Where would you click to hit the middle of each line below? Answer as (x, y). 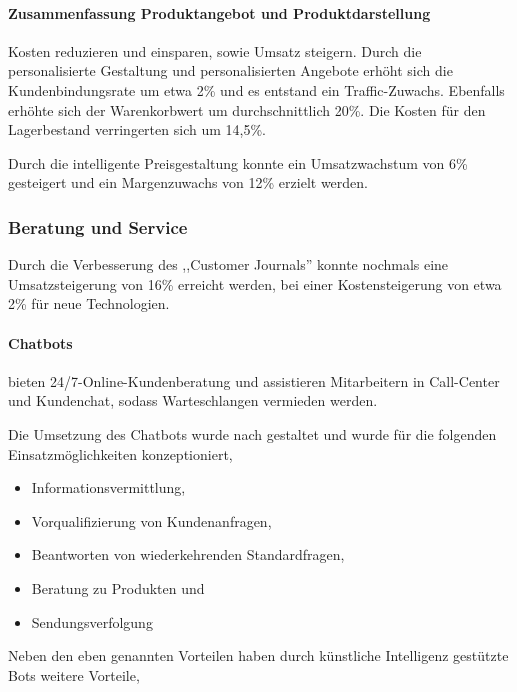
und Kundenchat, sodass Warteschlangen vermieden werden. (193, 400)
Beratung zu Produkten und (118, 587)
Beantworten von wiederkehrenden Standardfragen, (188, 554)
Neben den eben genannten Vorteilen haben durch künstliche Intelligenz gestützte (258, 655)
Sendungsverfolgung (92, 621)
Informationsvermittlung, (108, 487)
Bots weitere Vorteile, (74, 674)
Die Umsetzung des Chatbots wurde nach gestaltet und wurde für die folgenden (252, 433)
